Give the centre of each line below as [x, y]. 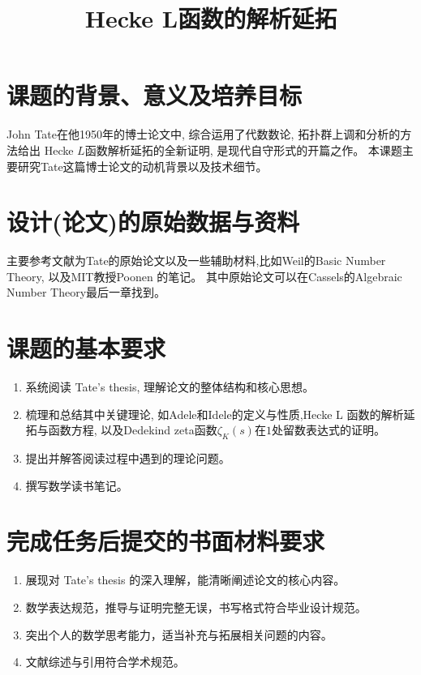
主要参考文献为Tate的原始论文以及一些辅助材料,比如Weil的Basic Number [196, 261]
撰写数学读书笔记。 [77, 485]
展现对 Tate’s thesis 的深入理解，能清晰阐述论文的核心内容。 [185, 580]
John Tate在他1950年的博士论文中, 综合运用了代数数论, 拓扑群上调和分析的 [204, 134]
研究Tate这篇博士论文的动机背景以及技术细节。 [142, 166]
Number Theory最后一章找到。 [86, 292]
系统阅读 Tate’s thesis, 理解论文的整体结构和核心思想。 [170, 387]
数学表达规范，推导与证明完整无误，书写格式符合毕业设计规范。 [196, 607]
